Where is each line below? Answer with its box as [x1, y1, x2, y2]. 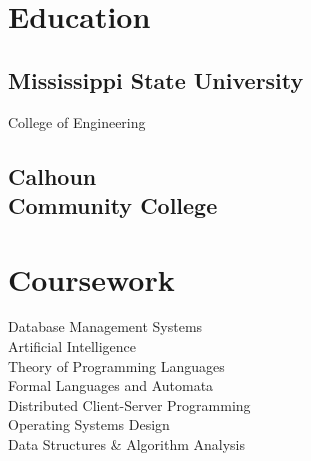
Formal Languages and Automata [8, 375, 214, 396]
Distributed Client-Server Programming [8, 394, 251, 415]
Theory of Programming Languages [8, 355, 225, 376]
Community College [8, 189, 218, 220]
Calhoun [8, 160, 97, 191]
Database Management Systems [8, 316, 203, 337]
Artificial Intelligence [8, 336, 136, 357]
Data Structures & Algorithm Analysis [8, 434, 246, 455]
